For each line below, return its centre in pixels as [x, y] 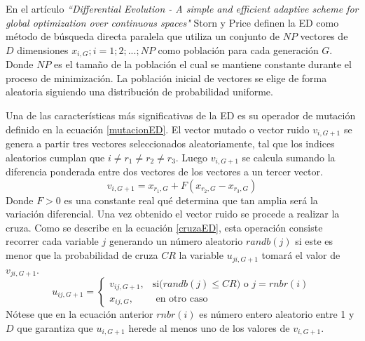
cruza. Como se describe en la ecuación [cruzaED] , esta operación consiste [164, 227]
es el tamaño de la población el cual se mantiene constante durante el [203, 64]
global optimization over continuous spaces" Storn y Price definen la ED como [172, 22]
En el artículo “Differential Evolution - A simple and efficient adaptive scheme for [182, 8]
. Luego [192, 157]
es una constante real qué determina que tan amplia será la [191, 200]
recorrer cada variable [52, 241]
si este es [314, 241]
